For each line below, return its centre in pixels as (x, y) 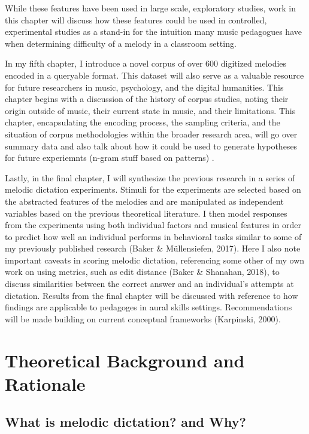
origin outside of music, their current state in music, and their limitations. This (150, 110)
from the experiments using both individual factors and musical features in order (153, 225)
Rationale (45, 383)
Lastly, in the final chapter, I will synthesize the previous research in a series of (150, 177)
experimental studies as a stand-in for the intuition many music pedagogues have (153, 32)
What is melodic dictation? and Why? (125, 422)
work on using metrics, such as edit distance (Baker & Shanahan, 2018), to (142, 272)
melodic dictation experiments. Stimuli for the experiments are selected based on (153, 189)
